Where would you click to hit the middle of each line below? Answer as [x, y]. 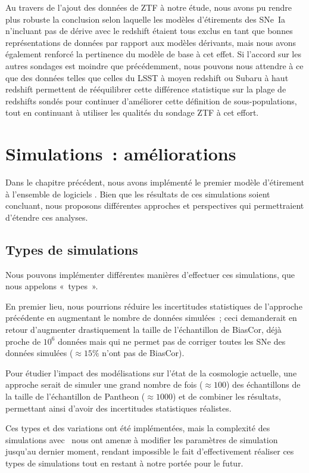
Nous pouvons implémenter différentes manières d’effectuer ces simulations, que [150, 274]
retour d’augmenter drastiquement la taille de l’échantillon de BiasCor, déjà [143, 330]
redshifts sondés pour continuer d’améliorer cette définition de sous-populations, [151, 101]
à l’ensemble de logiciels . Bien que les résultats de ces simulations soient [138, 194]
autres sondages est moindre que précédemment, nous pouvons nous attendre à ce [154, 65]
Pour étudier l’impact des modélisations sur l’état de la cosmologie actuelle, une [151, 372]
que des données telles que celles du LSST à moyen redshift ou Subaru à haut [147, 77]
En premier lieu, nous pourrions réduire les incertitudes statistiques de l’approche [154, 306]
